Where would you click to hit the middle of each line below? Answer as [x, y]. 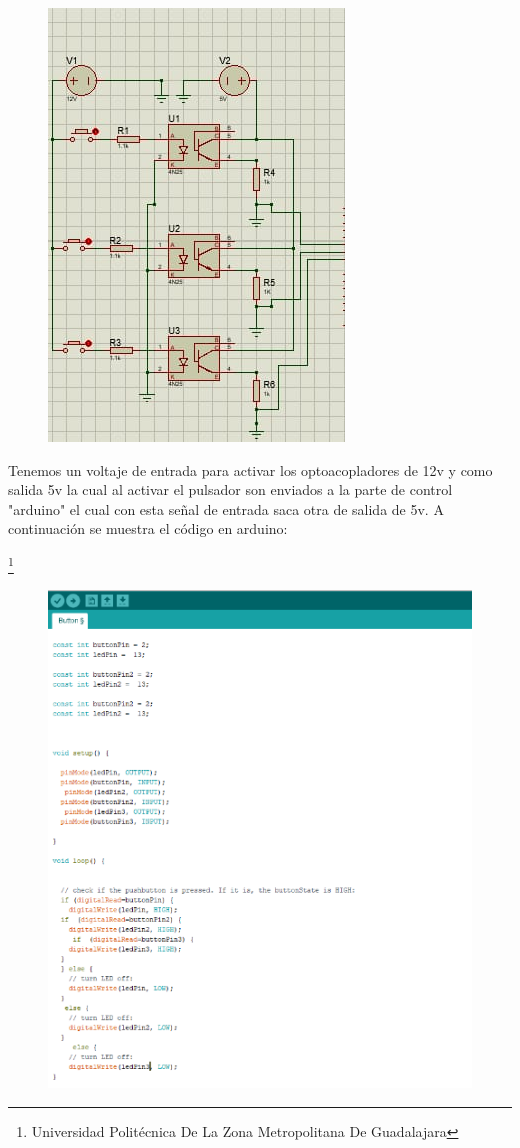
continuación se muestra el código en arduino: [148, 528]
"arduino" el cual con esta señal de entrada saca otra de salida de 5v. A [226, 508]
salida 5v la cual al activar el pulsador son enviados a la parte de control [230, 489]
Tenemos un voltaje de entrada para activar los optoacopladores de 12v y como [250, 469]
